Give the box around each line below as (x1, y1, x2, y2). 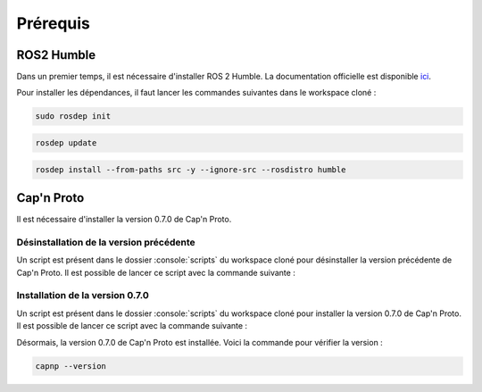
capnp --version (35, 361, 107, 371)
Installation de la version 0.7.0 (16, 289, 149, 302)
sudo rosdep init (35, 112, 112, 121)
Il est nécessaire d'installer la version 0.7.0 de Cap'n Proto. (16, 214, 232, 225)
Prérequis (16, 13, 91, 33)
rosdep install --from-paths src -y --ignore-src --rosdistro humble (35, 164, 346, 174)
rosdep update (35, 138, 97, 148)
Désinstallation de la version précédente (16, 236, 195, 248)
